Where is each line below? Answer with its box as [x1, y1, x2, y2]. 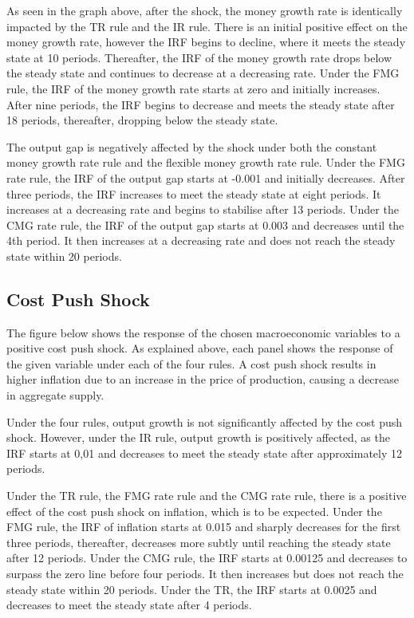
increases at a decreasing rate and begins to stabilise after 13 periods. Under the [6, 201, 399, 218]
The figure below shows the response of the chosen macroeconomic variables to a [6, 324, 400, 340]
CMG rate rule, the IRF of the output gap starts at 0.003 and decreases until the [6, 216, 404, 233]
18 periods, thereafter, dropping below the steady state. [6, 112, 278, 128]
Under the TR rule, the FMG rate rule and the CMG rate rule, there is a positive [6, 487, 407, 504]
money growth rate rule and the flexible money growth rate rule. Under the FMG [6, 154, 405, 171]
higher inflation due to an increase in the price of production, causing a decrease [6, 371, 399, 388]
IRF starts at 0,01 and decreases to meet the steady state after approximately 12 [6, 444, 402, 461]
